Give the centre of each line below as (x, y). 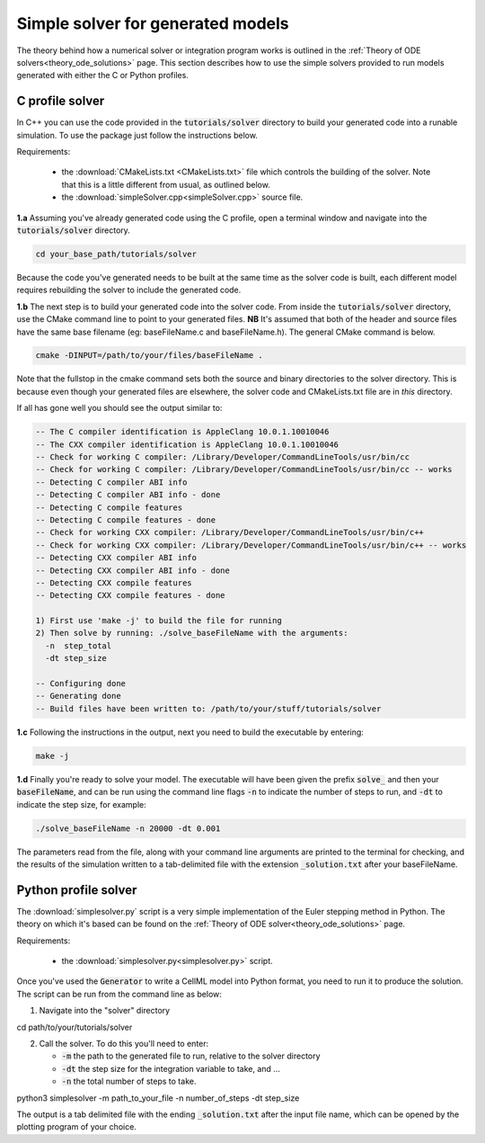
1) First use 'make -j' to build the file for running (159, 621)
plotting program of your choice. (76, 1127)
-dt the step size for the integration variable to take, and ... (171, 1068)
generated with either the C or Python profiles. (102, 76)
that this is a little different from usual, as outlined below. (166, 184)
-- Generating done (78, 696)
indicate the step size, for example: (82, 804)
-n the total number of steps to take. (129, 1081)
